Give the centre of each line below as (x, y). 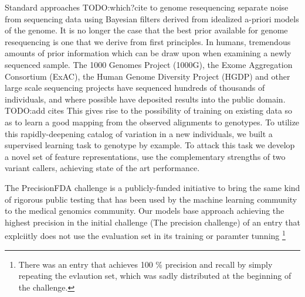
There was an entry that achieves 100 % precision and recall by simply (145, 264)
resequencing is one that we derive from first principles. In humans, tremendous (148, 41)
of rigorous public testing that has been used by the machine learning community (151, 199)
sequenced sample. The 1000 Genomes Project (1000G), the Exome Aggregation (149, 64)
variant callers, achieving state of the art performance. (102, 168)
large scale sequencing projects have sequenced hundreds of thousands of (135, 88)
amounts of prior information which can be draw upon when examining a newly (148, 53)
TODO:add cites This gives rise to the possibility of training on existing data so (149, 110)
